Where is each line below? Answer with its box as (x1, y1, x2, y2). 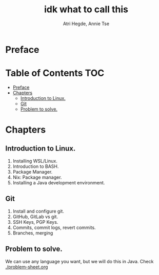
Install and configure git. (12, 208, 64, 214)
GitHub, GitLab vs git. (12, 214, 58, 220)
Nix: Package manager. (12, 174, 62, 180)
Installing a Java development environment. (12, 179, 105, 185)
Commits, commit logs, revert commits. (12, 224, 96, 230)
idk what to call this (44, 4, 129, 15)
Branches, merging (12, 229, 53, 236)
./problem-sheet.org (5, 264, 48, 270)
